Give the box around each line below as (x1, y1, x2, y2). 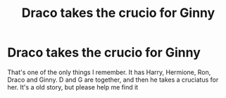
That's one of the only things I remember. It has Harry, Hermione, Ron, (7, 68, 211, 76)
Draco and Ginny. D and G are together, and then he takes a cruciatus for (7, 75, 219, 84)
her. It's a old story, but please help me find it (7, 82, 139, 91)
